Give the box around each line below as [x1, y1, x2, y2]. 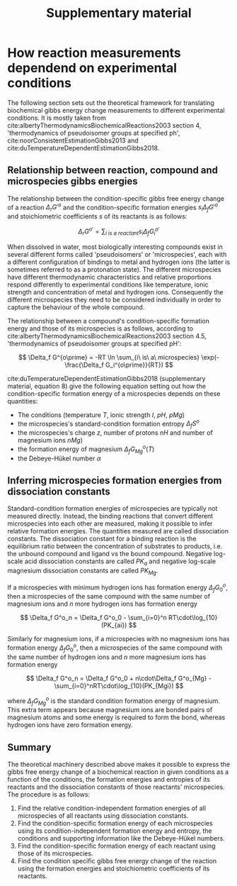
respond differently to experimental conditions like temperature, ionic [7, 280, 209, 289]
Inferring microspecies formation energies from [7, 474, 222, 487]
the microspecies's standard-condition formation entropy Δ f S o [17, 418, 200, 430]
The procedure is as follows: [7, 790, 91, 799]
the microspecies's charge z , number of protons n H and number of [17, 428, 214, 437]
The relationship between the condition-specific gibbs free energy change [7, 194, 225, 203]
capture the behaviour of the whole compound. [7, 303, 145, 311]
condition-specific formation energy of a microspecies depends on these [7, 389, 221, 398]
